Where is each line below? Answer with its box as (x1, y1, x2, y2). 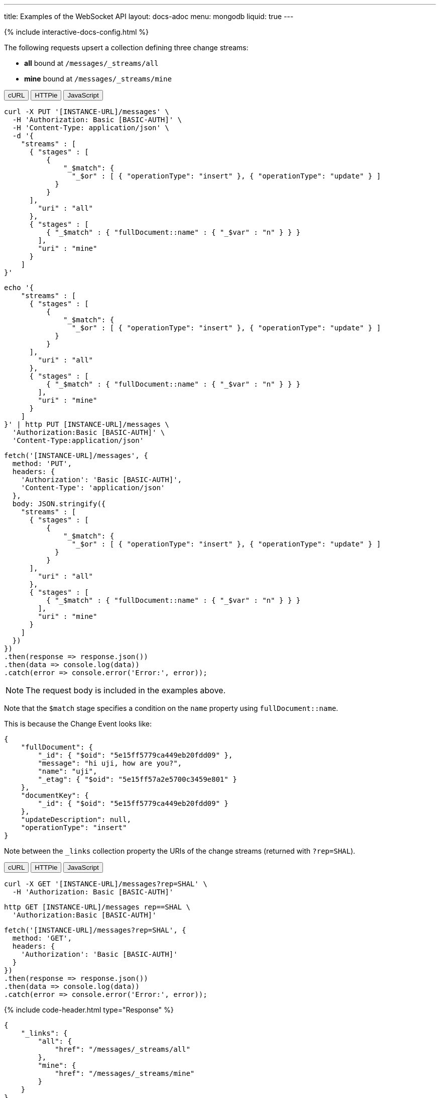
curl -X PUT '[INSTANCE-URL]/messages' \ (4, 108, 169, 116)
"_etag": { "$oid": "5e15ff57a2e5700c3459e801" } (38, 775, 237, 783)
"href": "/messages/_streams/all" (55, 1045, 190, 1053)
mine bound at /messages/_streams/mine (24, 74, 172, 83)
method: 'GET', (12, 934, 72, 942)
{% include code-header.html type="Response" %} (4, 1005, 174, 1014)
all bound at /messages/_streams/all (24, 59, 159, 67)
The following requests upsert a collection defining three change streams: (4, 43, 249, 52)
